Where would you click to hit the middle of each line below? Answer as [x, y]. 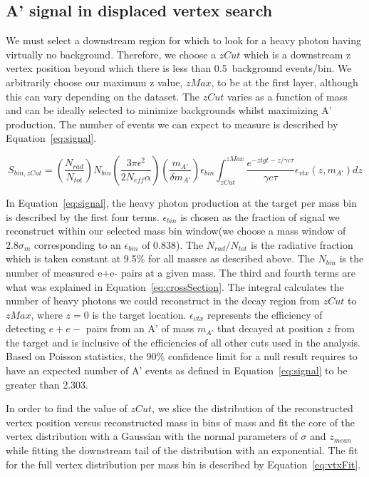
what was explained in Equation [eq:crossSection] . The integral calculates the [175, 286]
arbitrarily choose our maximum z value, [94, 82]
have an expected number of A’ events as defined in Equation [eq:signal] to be [177, 370]
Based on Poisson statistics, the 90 [81, 356]
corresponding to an [77, 244]
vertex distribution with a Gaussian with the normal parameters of [152, 436]
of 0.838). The [173, 244]
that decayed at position [270, 328]
